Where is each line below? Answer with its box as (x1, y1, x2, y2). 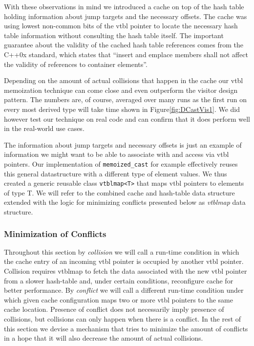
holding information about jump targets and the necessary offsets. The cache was (4, 11, 247, 21)
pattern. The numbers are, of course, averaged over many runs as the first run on (4, 94, 247, 105)
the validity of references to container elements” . (4, 59, 148, 69)
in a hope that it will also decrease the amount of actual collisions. (4, 333, 203, 343)
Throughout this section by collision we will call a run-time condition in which (4, 246, 239, 257)
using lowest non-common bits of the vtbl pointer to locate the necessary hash (4, 21, 238, 31)
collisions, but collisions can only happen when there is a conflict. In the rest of (4, 313, 241, 324)
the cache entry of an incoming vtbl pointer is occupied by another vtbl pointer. (4, 256, 244, 266)
